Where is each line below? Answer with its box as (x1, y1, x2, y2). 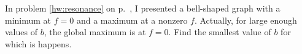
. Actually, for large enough (194, 13, 297, 26)
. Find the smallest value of (168, 25, 271, 38)
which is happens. (5, 37, 72, 50)
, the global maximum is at (44, 25, 146, 38)
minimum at (5, 13, 52, 26)
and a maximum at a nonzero (76, 13, 188, 26)
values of (5, 25, 37, 38)
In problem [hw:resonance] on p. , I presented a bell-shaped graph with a (5, 2, 281, 14)
